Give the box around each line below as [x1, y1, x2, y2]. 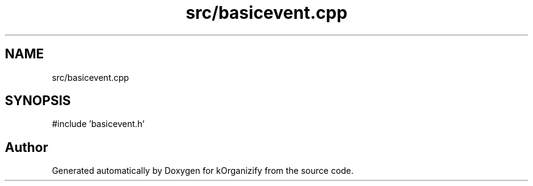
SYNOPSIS [5, 93, 71, 109]
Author [5, 139, 48, 155]
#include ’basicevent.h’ [52, 119, 145, 129]
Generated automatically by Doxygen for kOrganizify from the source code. [52, 165, 354, 176]
